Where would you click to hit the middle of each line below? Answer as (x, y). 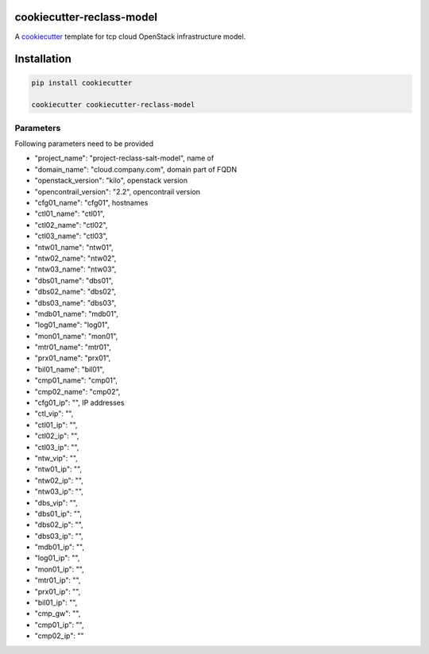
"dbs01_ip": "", (58, 514)
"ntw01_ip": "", (58, 469)
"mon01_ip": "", (60, 569)
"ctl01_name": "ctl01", (70, 214)
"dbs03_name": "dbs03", (75, 302)
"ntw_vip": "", (56, 458)
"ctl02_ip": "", (57, 436)
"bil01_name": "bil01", (70, 369)
